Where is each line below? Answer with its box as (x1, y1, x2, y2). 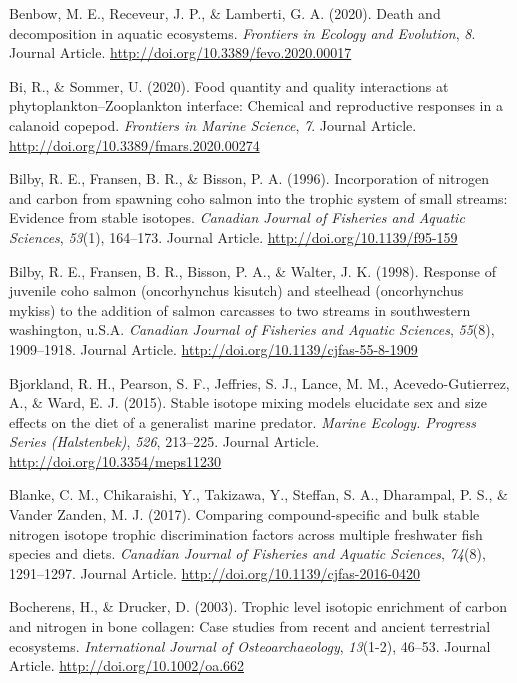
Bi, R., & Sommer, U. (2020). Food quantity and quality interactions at (9, 75, 449, 96)
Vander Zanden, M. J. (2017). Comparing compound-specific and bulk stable (9, 504, 480, 525)
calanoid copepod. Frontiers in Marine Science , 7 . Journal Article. (9, 114, 417, 135)
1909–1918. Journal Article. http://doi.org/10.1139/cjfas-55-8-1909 (9, 338, 418, 359)
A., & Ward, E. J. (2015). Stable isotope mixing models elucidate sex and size (9, 392, 487, 413)
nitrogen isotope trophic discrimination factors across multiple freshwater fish (9, 523, 483, 544)
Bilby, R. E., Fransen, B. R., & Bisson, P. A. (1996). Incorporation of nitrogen (9, 168, 489, 189)
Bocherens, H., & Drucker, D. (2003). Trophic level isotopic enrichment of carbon (9, 596, 507, 617)
